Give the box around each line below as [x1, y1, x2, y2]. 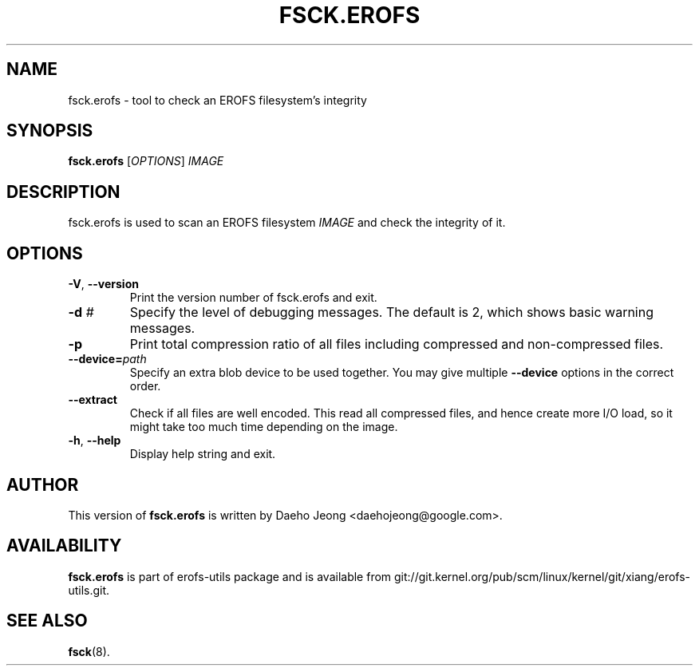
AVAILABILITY [6, 536, 122, 556]
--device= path [68, 352, 147, 366]
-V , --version [68, 277, 139, 291]
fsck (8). [68, 644, 110, 658]
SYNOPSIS [6, 121, 93, 141]
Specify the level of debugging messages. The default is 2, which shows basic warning [129, 304, 654, 321]
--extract [68, 393, 117, 407]
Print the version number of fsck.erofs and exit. [129, 291, 377, 305]
